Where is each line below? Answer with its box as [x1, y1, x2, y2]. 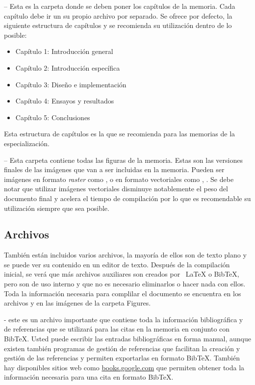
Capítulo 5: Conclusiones [15, 112, 90, 122]
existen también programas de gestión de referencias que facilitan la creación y [4, 343, 240, 353]
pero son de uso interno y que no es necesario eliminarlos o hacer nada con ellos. [4, 279, 246, 289]
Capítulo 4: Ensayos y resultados [15, 96, 114, 106]
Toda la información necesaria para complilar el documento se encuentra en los [4, 288, 241, 298]
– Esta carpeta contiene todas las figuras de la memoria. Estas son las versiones [4, 154, 243, 165]
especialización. [4, 138, 50, 148]
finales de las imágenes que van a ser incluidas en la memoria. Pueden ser [4, 164, 225, 175]
